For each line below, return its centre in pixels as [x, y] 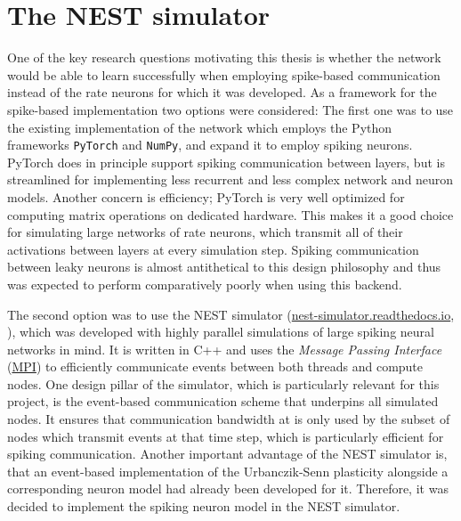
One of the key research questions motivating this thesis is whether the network [224, 57]
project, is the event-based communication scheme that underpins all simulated [223, 401]
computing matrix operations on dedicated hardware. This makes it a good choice [230, 214]
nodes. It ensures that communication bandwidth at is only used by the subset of [229, 419]
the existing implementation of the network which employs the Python [200, 127]
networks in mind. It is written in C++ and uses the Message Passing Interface [225, 349]
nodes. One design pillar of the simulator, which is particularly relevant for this [223, 383]
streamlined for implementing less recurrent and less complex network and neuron [230, 179]
